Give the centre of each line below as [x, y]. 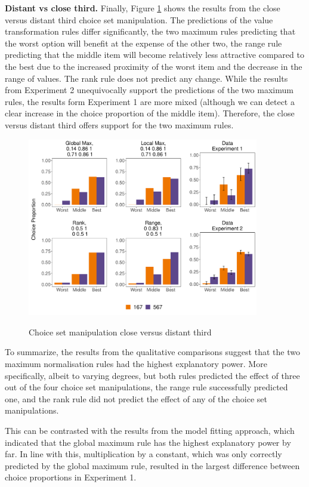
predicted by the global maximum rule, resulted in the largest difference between [152, 465]
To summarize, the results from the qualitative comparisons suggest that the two [152, 352]
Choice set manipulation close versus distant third [120, 332]
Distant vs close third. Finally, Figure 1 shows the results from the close [143, 8]
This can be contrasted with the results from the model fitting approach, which [150, 431]
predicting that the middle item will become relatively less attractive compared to [154, 55]
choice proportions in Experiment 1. [71, 477]
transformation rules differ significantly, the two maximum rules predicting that [150, 31]
